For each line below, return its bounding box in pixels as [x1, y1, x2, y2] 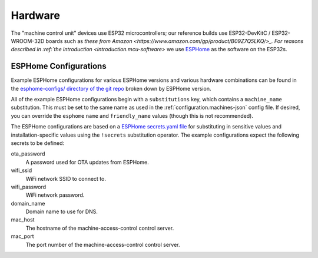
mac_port [11, 233, 35, 240]
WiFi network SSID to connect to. [25, 175, 106, 182]
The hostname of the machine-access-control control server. [25, 224, 174, 231]
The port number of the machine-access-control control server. [25, 241, 180, 248]
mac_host [11, 216, 35, 223]
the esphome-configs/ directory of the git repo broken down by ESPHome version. [11, 85, 211, 92]
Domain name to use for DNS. [25, 208, 98, 215]
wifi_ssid [11, 167, 32, 174]
